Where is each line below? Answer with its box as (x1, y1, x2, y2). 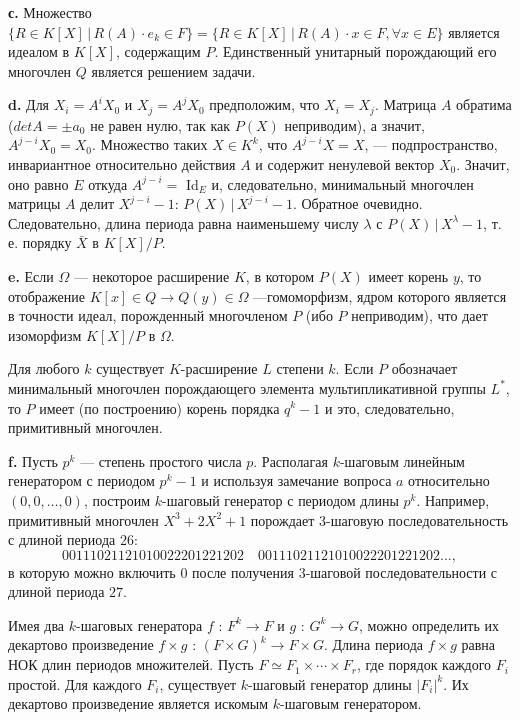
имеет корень (368, 265, 449, 286)
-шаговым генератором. (280, 693, 422, 714)
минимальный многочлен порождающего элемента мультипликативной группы (8, 377, 486, 398)
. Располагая (253, 450, 328, 471)
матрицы (8, 193, 61, 214)
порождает (250, 509, 315, 530)
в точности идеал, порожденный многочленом (8, 305, 288, 326)
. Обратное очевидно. (292, 193, 423, 214)
